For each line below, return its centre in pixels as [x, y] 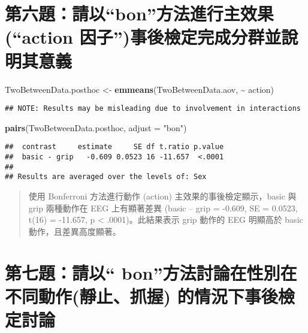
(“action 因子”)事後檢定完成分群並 [143, 37]
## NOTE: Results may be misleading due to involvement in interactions [153, 109]
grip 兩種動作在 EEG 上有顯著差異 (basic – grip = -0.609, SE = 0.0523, [163, 208]
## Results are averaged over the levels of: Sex [106, 177]
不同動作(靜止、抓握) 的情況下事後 [141, 296]
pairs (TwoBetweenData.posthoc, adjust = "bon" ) [96, 127]
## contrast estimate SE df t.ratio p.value [114, 147]
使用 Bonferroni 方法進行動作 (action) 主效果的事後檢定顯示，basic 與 [162, 196]
